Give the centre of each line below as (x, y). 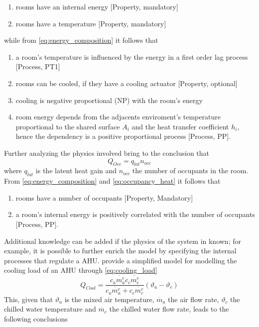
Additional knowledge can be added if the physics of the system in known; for (123, 241)
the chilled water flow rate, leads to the (169, 309)
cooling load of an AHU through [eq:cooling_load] (81, 270)
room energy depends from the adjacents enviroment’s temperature (118, 117)
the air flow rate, (194, 299)
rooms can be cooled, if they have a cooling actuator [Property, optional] (127, 83)
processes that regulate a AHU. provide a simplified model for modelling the (121, 260)
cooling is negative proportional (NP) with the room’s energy (109, 100)
